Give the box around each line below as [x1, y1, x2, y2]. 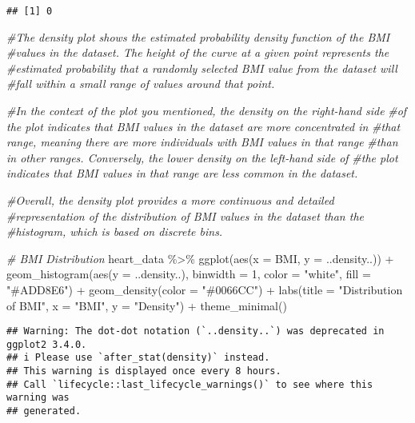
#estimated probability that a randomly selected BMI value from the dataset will [6, 59, 397, 76]
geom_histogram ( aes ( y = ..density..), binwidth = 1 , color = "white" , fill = [6, 265, 371, 282]
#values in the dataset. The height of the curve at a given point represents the [6, 44, 389, 61]
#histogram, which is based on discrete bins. [6, 223, 223, 240]
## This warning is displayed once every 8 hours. [6, 365, 281, 377]
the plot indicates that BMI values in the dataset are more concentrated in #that [6, 118, 401, 134]
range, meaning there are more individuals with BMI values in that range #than [6, 134, 398, 150]
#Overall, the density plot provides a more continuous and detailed [6, 192, 334, 208]
